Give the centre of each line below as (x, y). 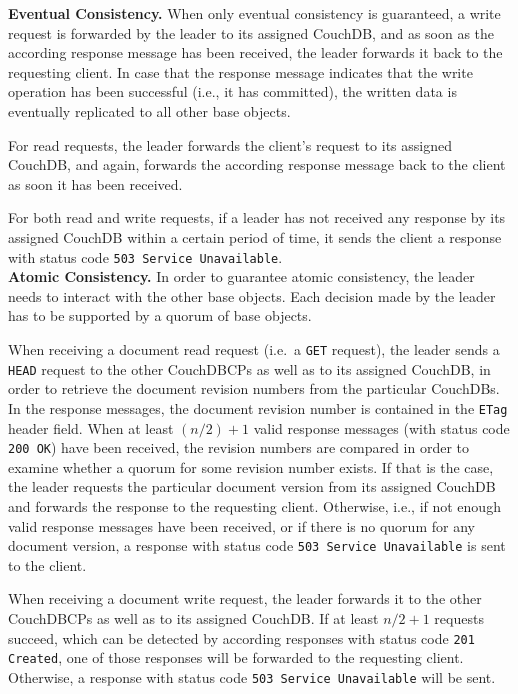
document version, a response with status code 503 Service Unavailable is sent (257, 545)
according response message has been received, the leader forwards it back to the (255, 52)
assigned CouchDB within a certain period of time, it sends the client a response (255, 236)
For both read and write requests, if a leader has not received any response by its (257, 217)
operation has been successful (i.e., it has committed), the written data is (232, 91)
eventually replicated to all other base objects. (149, 110)
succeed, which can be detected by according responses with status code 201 (241, 637)
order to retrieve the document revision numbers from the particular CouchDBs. (254, 388)
